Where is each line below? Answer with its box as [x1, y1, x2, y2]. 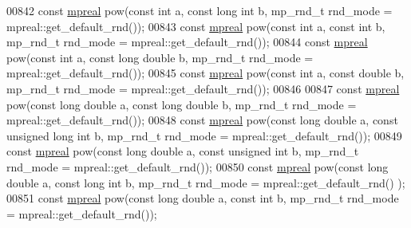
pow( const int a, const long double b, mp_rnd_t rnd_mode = [6, 49, 314, 65]
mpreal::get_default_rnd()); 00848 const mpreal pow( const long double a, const [6, 112, 398, 128]
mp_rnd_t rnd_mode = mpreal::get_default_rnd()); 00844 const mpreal [6, 33, 368, 50]
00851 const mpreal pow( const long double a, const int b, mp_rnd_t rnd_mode [6, 190, 399, 206]
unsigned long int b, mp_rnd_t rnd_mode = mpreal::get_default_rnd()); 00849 [6, 127, 402, 143]
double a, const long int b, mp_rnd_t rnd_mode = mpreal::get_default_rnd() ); [6, 174, 405, 191]
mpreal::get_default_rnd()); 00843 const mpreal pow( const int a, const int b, [6, 18, 385, 34]
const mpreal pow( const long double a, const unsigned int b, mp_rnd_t [6, 143, 359, 159]
